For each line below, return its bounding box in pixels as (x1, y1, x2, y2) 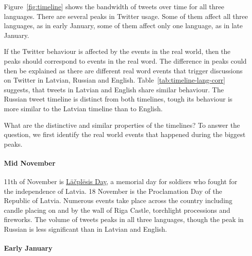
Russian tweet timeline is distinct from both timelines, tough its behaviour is (4, 94, 233, 104)
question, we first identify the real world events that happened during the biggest (4, 129, 246, 139)
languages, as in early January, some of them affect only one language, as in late (4, 20, 243, 31)
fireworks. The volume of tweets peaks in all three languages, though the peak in (4, 214, 244, 224)
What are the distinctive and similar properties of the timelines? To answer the (4, 119, 240, 130)
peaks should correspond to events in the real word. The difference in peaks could (4, 55, 247, 66)
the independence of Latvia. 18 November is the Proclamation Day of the (4, 186, 222, 196)
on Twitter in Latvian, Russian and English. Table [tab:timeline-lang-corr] (4, 75, 226, 85)
